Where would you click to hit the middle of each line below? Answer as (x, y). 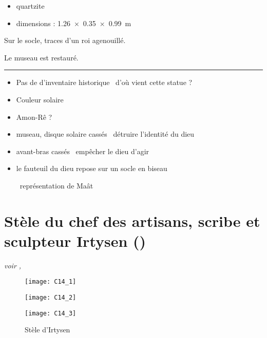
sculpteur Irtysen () (75, 240)
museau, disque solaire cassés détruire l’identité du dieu (105, 134)
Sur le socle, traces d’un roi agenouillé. (65, 40)
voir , (13, 265)
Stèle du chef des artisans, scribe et (132, 220)
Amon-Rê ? (34, 117)
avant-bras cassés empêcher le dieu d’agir (83, 151)
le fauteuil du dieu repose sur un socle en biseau (92, 168)
